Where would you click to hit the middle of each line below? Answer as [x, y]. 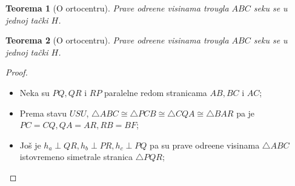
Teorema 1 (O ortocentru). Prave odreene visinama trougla [117, 8]
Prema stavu [43, 113]
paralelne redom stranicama [156, 92]
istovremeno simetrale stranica [76, 157]
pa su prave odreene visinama [205, 145]
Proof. [17, 72]
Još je [30, 145]
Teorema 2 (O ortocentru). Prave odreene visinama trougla [117, 40]
